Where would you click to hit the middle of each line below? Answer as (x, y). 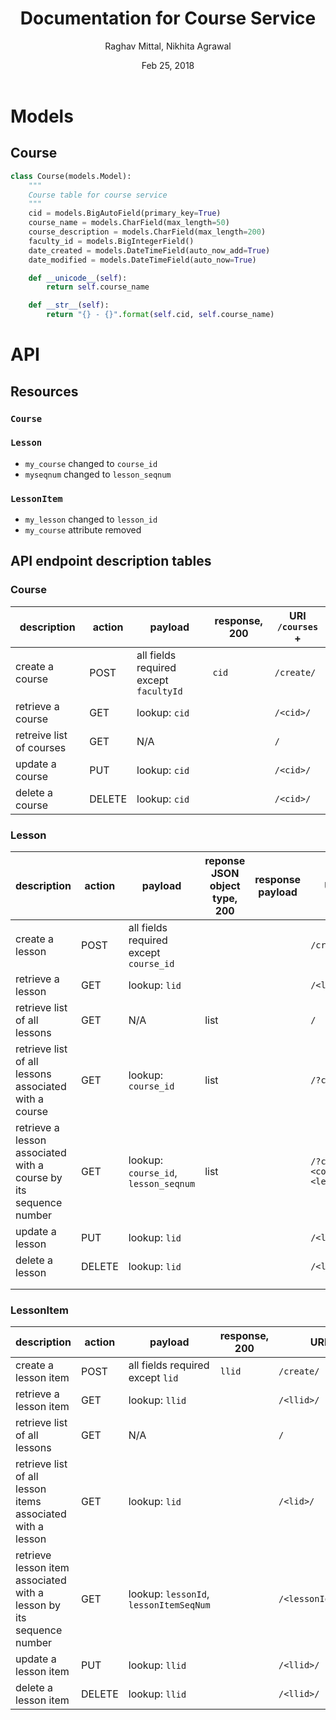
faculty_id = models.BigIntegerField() (111, 241)
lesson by (38, 1605)
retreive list (41, 735)
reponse (225, 861)
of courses (41, 747)
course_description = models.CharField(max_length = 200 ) (147, 232)
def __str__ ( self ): (69, 305)
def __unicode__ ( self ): (78, 278)
